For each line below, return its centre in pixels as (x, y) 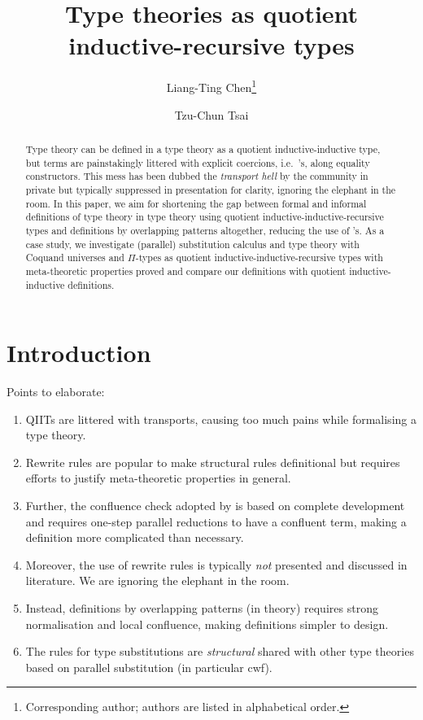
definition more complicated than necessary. (135, 537)
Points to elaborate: (56, 392)
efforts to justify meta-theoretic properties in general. (158, 478)
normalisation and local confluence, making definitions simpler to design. (207, 624)
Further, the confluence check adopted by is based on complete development (215, 506)
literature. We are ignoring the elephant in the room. (157, 580)
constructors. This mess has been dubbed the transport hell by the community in (197, 176)
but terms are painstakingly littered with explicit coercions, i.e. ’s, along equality (198, 162)
